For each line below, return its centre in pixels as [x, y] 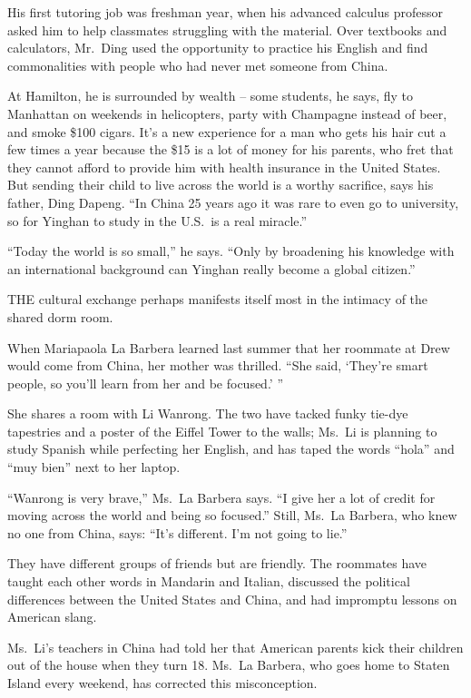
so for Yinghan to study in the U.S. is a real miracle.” [157, 220]
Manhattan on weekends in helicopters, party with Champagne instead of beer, [227, 113]
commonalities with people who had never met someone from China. [198, 65]
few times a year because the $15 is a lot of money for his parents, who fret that [231, 149]
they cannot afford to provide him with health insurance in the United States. [224, 167]
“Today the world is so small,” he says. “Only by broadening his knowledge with [231, 251]
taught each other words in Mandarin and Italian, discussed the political [209, 581]
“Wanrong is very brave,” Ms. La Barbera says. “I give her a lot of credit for [221, 497]
